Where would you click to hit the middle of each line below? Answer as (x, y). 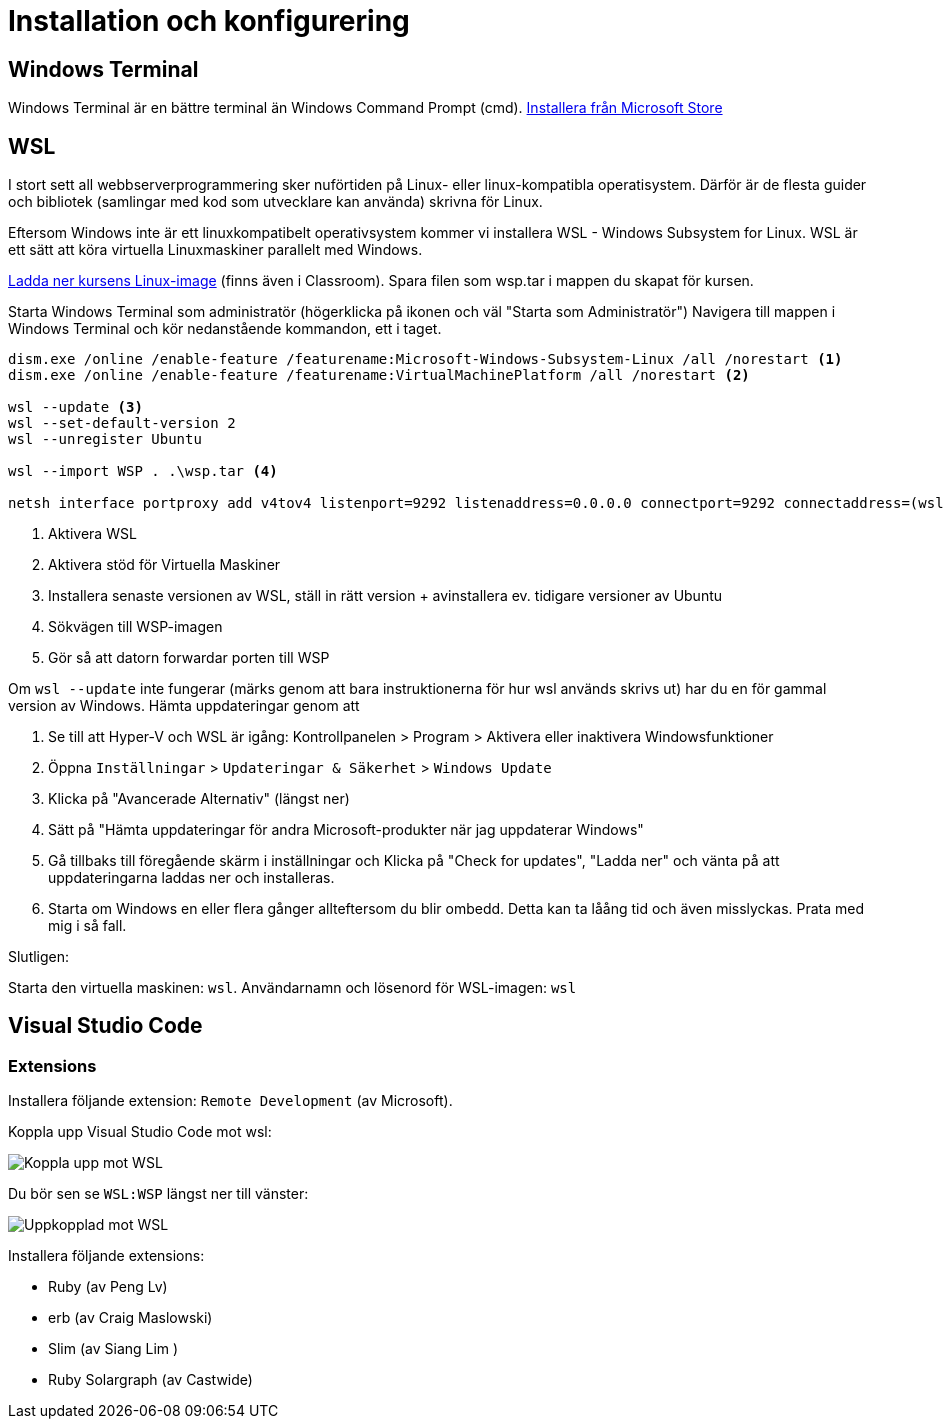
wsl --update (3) (75, 407)
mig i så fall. (87, 926)
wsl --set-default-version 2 (122, 423)
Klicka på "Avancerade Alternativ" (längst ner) (199, 799)
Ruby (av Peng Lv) (108, 1287)
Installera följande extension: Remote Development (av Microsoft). (230, 1101)
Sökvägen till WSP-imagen (135, 627)
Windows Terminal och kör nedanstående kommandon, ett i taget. (225, 329)
